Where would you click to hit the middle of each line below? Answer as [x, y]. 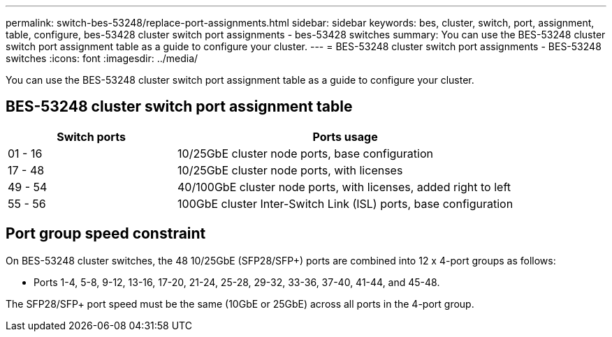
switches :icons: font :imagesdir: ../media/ [102, 58]
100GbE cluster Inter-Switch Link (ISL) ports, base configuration [345, 203]
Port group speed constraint [106, 234]
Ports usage [345, 136]
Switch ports [91, 136]
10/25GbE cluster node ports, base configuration [305, 153]
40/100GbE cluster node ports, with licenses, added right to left [344, 187]
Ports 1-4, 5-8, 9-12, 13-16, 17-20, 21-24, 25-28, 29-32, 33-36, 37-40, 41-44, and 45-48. [237, 282]
